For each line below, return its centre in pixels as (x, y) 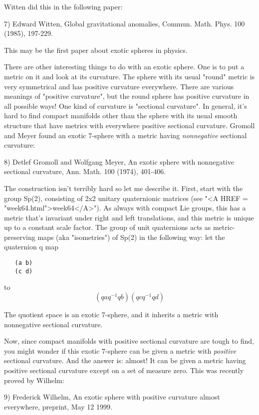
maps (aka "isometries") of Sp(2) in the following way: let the (131, 237)
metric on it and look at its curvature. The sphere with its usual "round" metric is (129, 76)
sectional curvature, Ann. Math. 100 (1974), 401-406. (85, 171)
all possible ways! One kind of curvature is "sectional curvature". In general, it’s (126, 105)
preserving (20, 237)
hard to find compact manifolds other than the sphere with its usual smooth (121, 115)
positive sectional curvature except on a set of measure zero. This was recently (124, 370)
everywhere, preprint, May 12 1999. (58, 406)
